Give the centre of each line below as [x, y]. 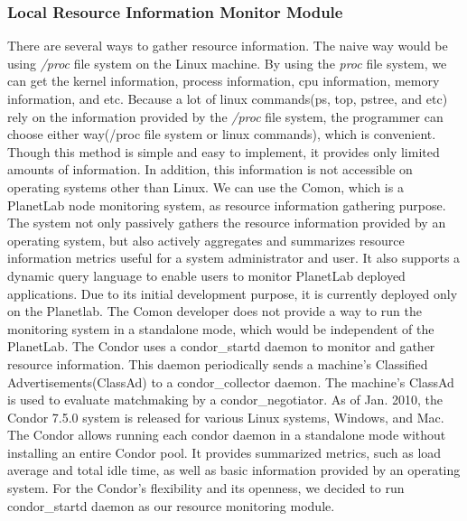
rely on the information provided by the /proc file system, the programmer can [225, 116]
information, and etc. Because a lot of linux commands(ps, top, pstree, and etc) [228, 98]
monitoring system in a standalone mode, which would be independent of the [221, 328]
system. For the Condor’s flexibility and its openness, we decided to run [206, 488]
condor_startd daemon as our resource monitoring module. [171, 505]
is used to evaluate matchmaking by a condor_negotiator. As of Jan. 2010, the [225, 400]
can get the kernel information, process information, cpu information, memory [224, 81]
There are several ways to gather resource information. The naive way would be [228, 46]
